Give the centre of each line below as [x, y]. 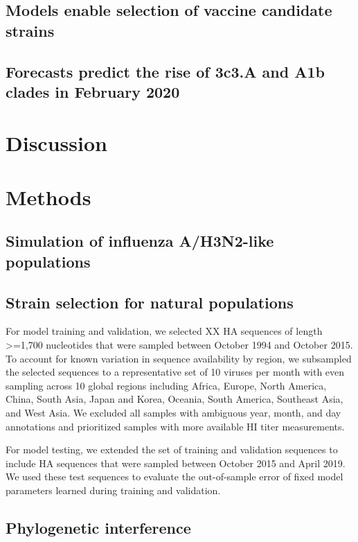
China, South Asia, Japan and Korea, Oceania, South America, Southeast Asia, [174, 399]
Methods [48, 196]
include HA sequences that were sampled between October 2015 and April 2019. [176, 463]
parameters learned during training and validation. [113, 490]
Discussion [56, 142]
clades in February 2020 [93, 91]
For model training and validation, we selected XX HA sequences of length [164, 331]
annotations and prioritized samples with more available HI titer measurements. [175, 426]
